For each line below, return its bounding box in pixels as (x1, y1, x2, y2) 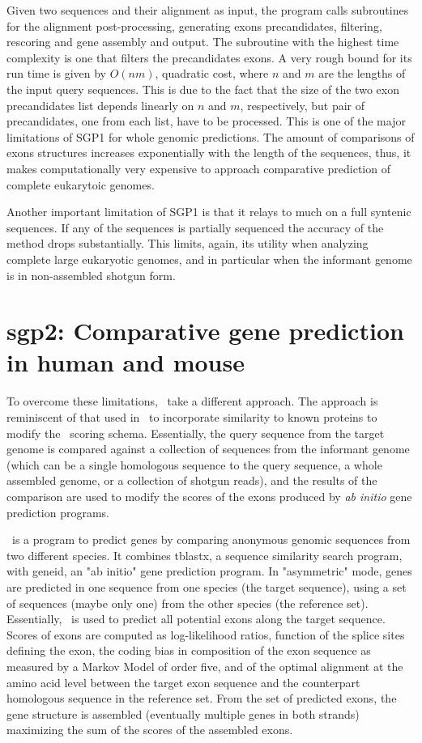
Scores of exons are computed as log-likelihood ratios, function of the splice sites (6, 626, 405, 643)
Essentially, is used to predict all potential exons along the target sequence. (6, 610, 386, 627)
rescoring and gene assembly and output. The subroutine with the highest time (6, 33, 399, 50)
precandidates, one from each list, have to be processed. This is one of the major (6, 113, 406, 129)
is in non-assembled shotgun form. (6, 266, 176, 283)
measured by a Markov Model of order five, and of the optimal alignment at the (6, 657, 403, 674)
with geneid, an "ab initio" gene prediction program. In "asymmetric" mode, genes (6, 563, 412, 580)
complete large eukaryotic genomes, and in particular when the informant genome (6, 250, 412, 267)
